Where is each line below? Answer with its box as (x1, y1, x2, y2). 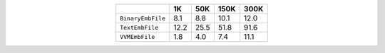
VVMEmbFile (120, 33, 155, 40)
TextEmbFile (120, 23, 159, 31)
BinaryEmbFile (120, 14, 165, 22)
